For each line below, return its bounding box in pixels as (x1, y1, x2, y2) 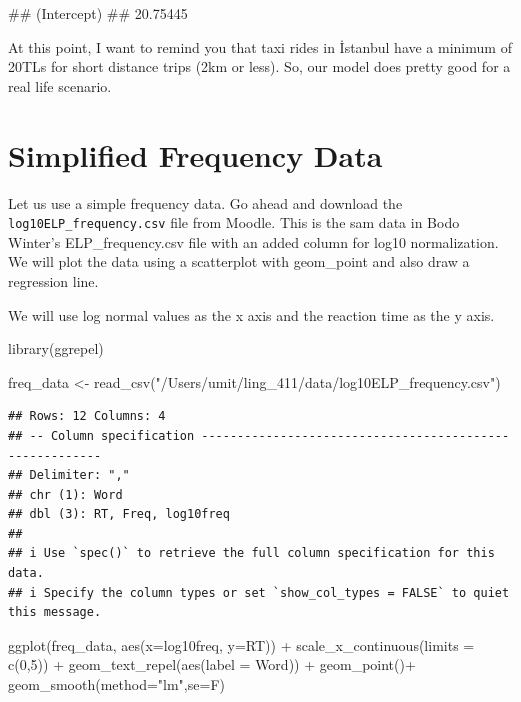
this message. (8, 605, 102, 620)
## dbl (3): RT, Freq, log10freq (8, 507, 230, 522)
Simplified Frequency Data (8, 134, 383, 175)
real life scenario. (8, 75, 112, 96)
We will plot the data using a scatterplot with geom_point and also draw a (8, 251, 470, 272)
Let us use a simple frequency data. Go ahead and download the (8, 192, 403, 213)
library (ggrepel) (8, 338, 104, 359)
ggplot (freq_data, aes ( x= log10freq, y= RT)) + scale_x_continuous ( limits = (8, 634, 475, 655)
